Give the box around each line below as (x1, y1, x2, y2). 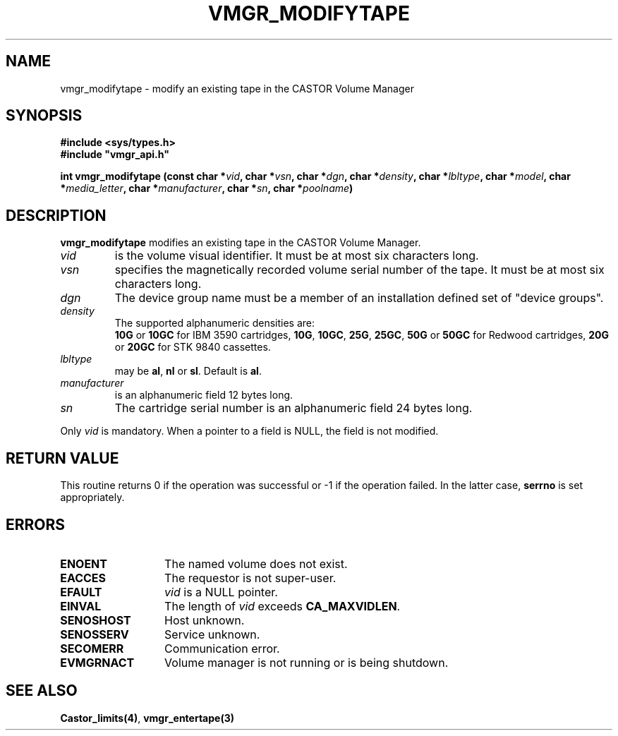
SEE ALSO (6, 682, 78, 700)
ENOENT (60, 556, 107, 571)
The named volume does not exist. (164, 556, 348, 571)
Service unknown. (164, 627, 260, 641)
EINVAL (60, 598, 102, 613)
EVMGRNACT (60, 655, 135, 670)
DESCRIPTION (6, 206, 107, 224)
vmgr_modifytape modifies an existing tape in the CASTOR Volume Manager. (60, 236, 421, 249)
